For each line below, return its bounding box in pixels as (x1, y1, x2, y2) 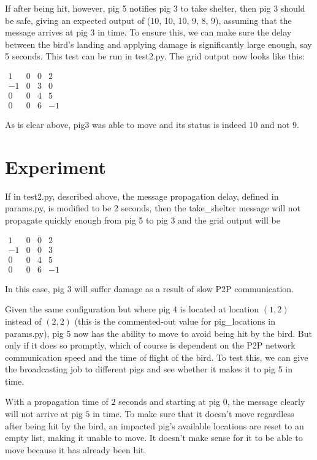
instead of (5, 314, 42, 327)
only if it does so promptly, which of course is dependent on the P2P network (5, 339, 296, 352)
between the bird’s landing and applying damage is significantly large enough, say (5, 37, 312, 50)
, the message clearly (227, 395, 305, 408)
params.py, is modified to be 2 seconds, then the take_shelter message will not (5, 202, 301, 214)
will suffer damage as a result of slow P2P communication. (74, 282, 294, 295)
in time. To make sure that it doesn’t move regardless (93, 407, 294, 420)
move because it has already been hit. (5, 443, 147, 456)
